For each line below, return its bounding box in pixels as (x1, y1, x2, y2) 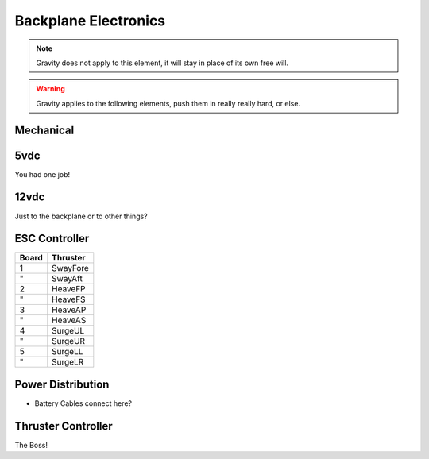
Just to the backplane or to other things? (14, 211, 149, 221)
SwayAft (52, 273, 83, 284)
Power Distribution (14, 377, 110, 391)
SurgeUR (52, 336, 86, 347)
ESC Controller (14, 232, 90, 245)
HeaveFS (52, 294, 87, 305)
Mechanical (14, 123, 75, 137)
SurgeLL (52, 346, 83, 357)
